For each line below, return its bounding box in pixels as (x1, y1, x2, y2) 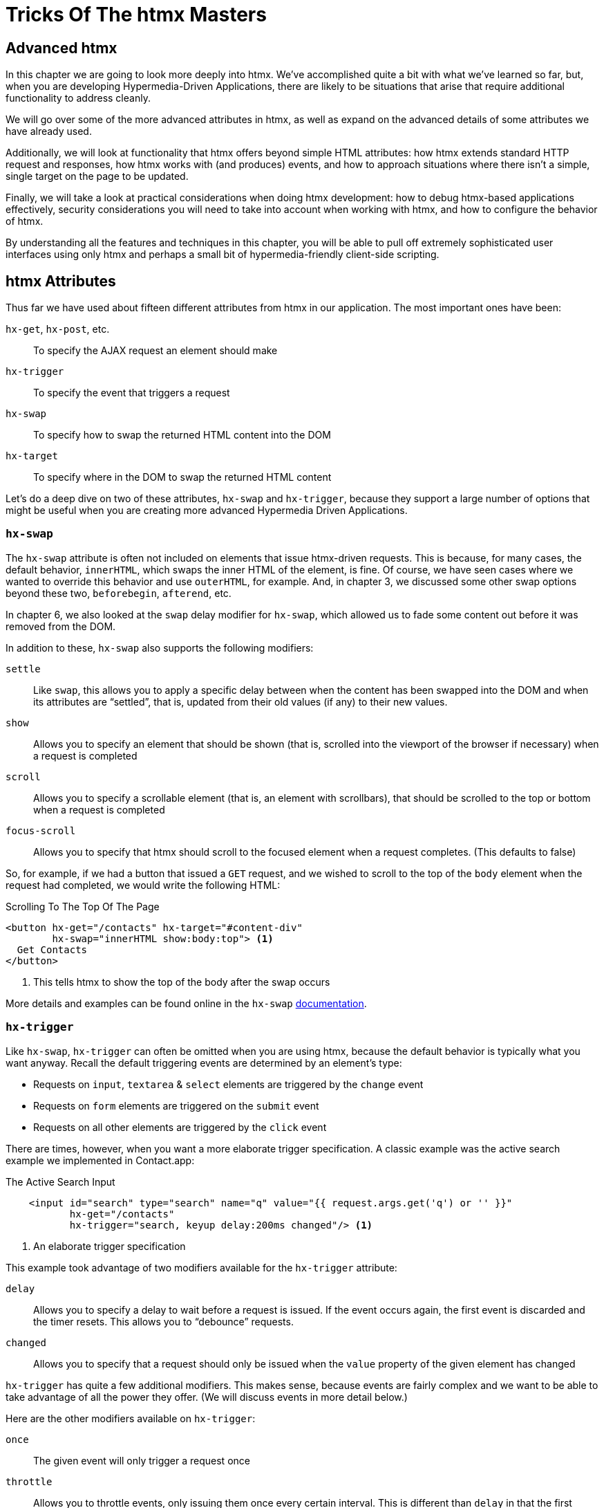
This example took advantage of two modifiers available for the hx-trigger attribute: (6, 1261, 397, 1273)
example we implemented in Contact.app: (6, 1154, 195, 1166)
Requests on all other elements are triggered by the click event (33, 1121, 327, 1133)
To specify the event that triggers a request (33, 387, 230, 399)
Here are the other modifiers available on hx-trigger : (6, 1412, 256, 1424)
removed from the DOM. (6, 620, 116, 632)
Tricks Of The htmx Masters (6, 3, 267, 26)
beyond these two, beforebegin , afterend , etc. (6, 587, 232, 599)
